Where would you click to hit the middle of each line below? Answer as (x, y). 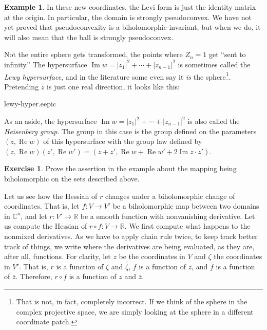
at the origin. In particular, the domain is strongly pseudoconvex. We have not (128, 17)
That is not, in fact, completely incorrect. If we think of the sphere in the (132, 301)
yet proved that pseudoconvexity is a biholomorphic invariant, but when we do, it (132, 27)
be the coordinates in (152, 256)
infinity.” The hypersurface (46, 64)
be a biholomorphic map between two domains (186, 206)
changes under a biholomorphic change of (170, 196)
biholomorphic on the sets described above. (72, 178)
